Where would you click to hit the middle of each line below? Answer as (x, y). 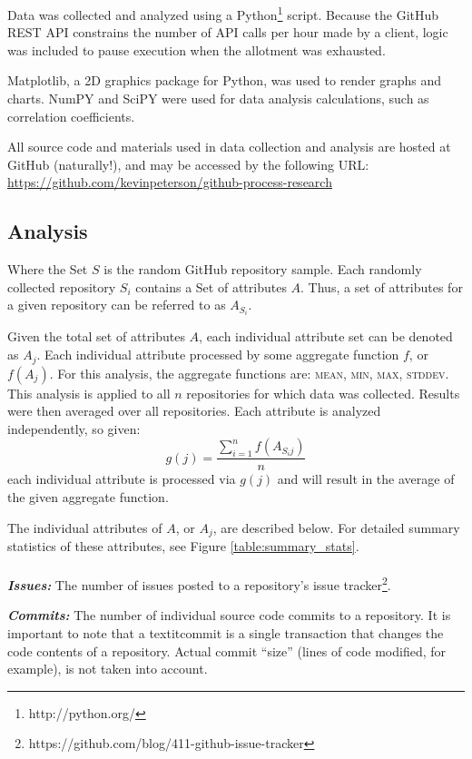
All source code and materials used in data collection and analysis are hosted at (229, 147)
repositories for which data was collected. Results (323, 393)
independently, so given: (74, 428)
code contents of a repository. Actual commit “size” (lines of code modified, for (226, 651)
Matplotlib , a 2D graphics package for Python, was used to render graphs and (225, 80)
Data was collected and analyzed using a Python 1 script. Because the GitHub (223, 13)
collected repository (62, 286)
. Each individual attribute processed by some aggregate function (218, 355)
